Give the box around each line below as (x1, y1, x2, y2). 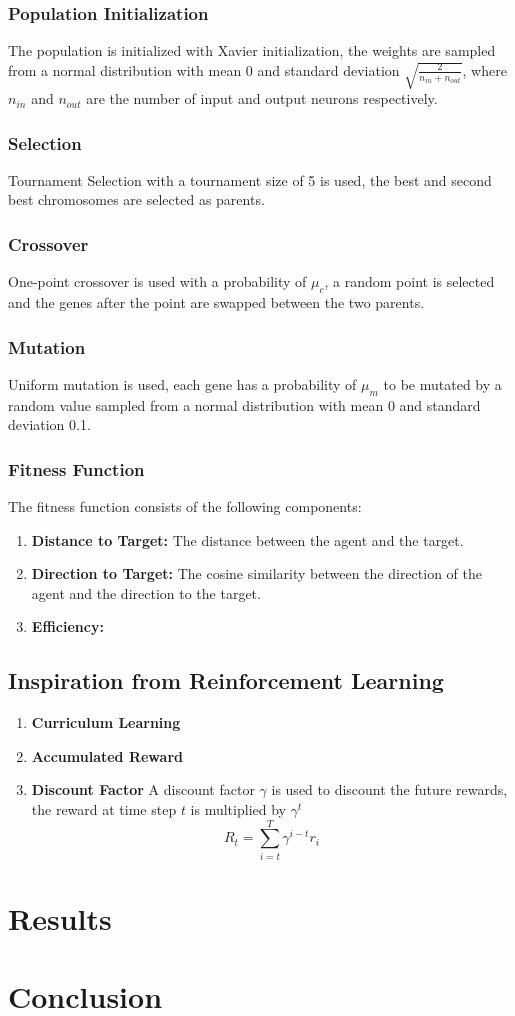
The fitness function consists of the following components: (8, 496, 362, 517)
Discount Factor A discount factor (31, 779, 255, 800)
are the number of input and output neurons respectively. (86, 88, 438, 109)
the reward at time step (31, 799, 177, 820)
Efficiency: (31, 616, 104, 637)
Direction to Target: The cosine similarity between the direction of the (31, 563, 482, 584)
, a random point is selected (324, 271, 495, 292)
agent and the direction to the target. (31, 582, 261, 603)
